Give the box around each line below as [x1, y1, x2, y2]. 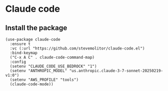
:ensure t [10, 41, 31, 47]
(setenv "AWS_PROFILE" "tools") [10, 77, 79, 82]
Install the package [5, 24, 67, 32]
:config [10, 59, 27, 64]
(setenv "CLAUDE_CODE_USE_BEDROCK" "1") [10, 64, 97, 69]
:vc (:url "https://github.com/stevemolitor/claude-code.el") [10, 46, 145, 51]
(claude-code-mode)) [10, 82, 54, 87]
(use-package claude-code [5, 37, 60, 42]
